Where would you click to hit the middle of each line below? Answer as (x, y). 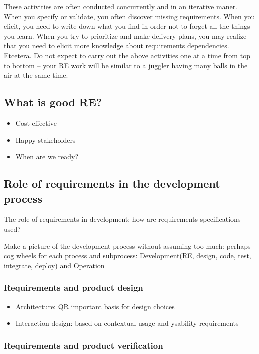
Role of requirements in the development (112, 183)
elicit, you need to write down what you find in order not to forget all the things (127, 26)
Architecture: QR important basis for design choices (95, 306)
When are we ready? (47, 157)
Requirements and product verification (84, 345)
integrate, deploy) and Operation (54, 265)
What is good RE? (53, 102)
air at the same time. (36, 75)
